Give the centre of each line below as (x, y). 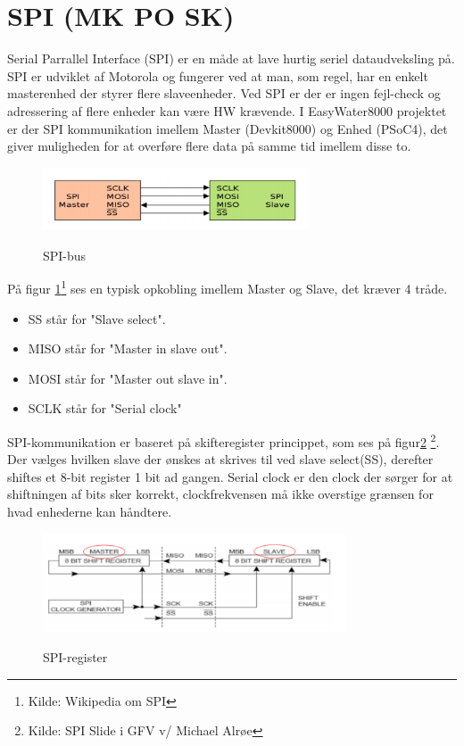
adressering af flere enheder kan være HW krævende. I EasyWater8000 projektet (227, 110)
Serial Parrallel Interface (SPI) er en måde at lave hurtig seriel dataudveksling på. (231, 58)
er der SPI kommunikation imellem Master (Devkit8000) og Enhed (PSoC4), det (228, 128)
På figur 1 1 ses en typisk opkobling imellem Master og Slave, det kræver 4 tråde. (228, 287)
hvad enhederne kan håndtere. (90, 511)
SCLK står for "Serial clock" (105, 408)
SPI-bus (65, 255)
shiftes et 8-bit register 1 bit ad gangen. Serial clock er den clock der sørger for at (230, 476)
